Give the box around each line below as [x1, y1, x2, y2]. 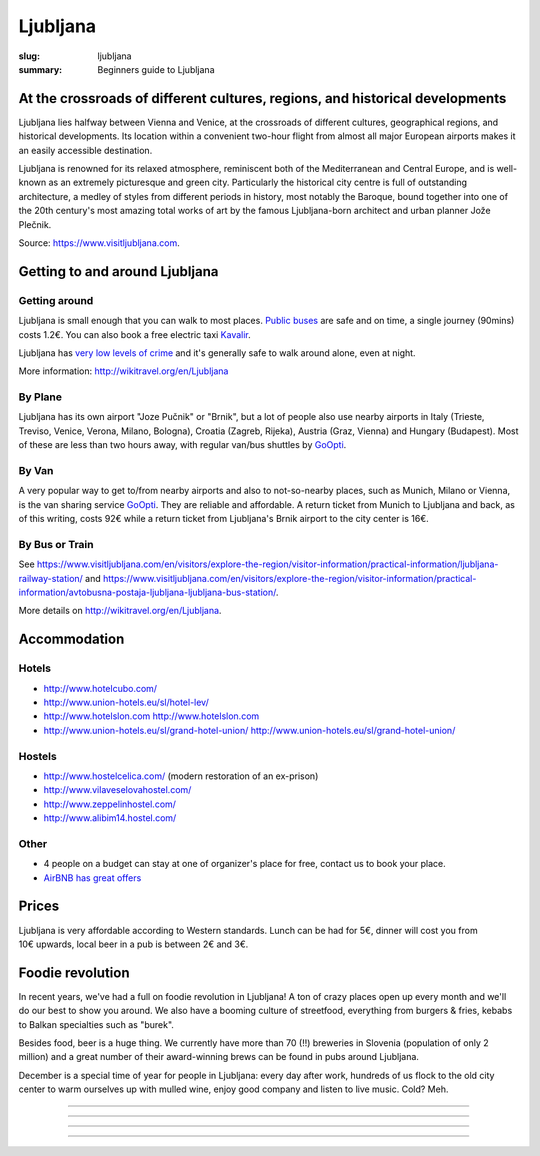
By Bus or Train [18, 537, 94, 551]
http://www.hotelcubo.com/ [43, 682, 158, 694]
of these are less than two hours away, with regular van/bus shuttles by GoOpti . [18, 439, 347, 451]
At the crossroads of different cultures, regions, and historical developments [18, 90, 507, 107]
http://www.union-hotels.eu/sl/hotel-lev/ [43, 696, 209, 708]
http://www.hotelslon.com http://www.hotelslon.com [43, 710, 260, 722]
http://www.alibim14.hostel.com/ [43, 812, 177, 824]
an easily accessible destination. [18, 144, 153, 156]
